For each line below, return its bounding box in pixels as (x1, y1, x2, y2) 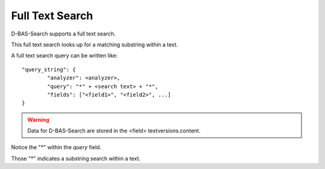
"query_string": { (22, 66, 76, 73)
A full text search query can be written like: (11, 52, 118, 60)
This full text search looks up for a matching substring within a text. (11, 41, 178, 48)
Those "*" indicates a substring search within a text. (11, 155, 141, 162)
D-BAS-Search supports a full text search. (11, 30, 116, 37)
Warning (27, 116, 49, 123)
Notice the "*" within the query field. (11, 144, 102, 151)
